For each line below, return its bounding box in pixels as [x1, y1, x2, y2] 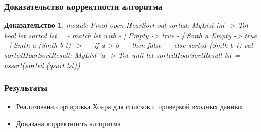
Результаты [4, 81, 48, 94]
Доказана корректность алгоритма [16, 118, 121, 128]
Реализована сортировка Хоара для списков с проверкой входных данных [16, 101, 243, 112]
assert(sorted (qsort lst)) [4, 59, 80, 70]
